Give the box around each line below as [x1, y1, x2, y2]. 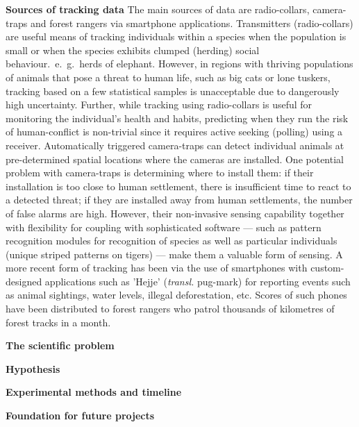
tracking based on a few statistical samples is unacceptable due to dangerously [6, 83, 340, 98]
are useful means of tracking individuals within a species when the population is [6, 29, 347, 44]
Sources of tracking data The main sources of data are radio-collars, [6, 2, 310, 16]
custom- [310, 260, 344, 275]
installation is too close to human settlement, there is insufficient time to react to [6, 178, 351, 193]
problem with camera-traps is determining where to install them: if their [6, 165, 314, 180]
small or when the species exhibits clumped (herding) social [6, 42, 260, 57]
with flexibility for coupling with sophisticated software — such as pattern [6, 219, 322, 234]
